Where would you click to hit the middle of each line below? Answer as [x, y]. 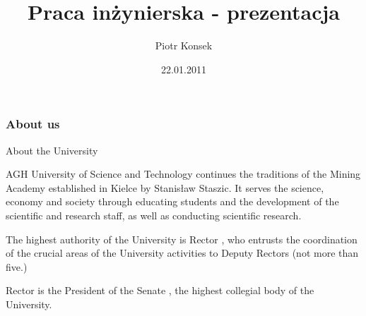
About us [33, 124]
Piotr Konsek [184, 45]
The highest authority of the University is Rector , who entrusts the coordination [182, 239]
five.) [17, 266]
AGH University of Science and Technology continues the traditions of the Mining [183, 174]
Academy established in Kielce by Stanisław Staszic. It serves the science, [165, 187]
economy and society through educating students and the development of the [172, 201]
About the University [52, 150]
